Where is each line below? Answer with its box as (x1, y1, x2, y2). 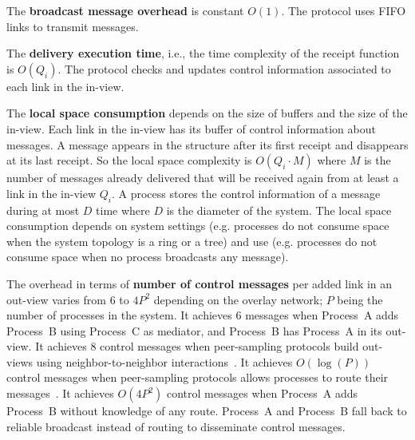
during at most (6, 201, 80, 218)
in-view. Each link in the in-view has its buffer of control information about (6, 120, 376, 137)
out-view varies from (6, 291, 106, 307)
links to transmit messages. (6, 18, 139, 34)
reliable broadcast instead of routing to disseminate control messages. (6, 418, 346, 434)
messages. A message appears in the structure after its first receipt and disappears (6, 136, 409, 153)
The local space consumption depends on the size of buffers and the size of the (6, 105, 408, 121)
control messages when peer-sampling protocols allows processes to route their (6, 369, 389, 386)
